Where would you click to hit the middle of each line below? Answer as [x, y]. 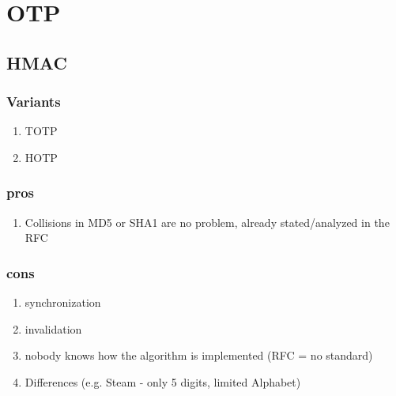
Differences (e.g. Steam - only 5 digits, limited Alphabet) [163, 381]
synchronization [63, 302]
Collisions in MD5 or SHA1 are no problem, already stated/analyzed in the [207, 222]
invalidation [53, 328]
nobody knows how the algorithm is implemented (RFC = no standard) [199, 355]
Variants [34, 102]
